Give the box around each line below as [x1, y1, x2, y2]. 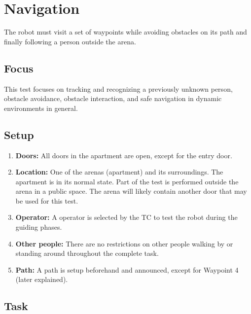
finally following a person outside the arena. [4, 36, 136, 46]
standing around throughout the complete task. [15, 248, 159, 258]
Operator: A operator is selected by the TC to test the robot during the [15, 212, 238, 222]
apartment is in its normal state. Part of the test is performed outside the [15, 176, 239, 186]
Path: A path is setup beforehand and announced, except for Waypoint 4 [15, 264, 239, 275]
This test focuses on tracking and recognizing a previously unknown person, [4, 83, 233, 94]
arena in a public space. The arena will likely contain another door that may [15, 186, 247, 196]
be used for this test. [15, 195, 78, 206]
